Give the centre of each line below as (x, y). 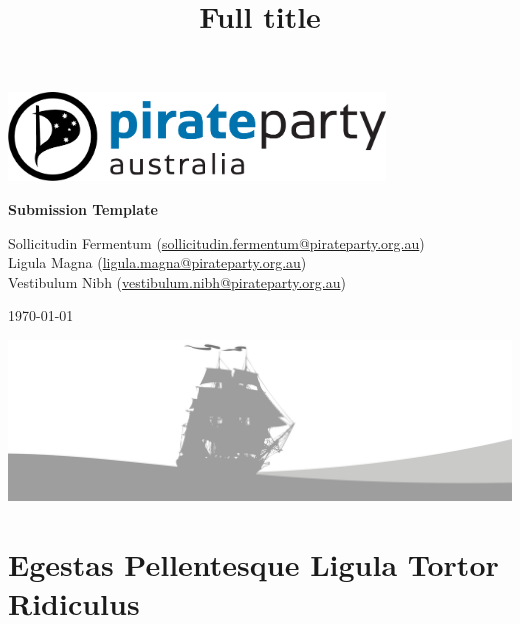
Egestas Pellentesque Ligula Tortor (253, 564)
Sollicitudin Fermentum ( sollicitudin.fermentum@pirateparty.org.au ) (216, 242)
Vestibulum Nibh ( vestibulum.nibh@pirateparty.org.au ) (177, 281)
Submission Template (83, 209)
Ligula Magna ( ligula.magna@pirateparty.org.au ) (157, 262)
